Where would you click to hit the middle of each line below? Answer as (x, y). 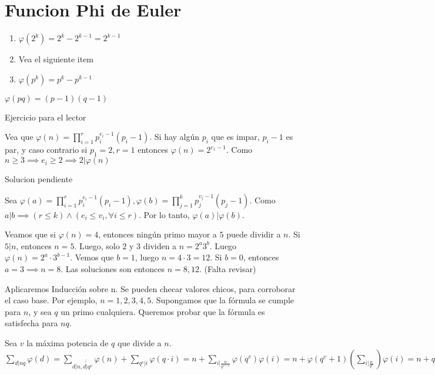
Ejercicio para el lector (46, 117)
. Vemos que (92, 257)
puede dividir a (254, 234)
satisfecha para (31, 323)
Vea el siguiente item (56, 59)
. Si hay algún (175, 137)
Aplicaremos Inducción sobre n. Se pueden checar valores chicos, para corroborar (150, 288)
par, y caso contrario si (46, 150)
